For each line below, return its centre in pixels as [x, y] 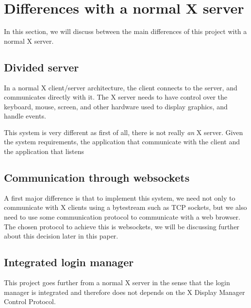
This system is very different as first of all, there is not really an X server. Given [124, 132]
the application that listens [44, 151]
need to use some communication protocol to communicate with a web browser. [122, 217]
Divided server [42, 67]
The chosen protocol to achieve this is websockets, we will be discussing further [122, 226]
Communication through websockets [97, 178]
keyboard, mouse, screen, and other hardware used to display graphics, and [116, 106]
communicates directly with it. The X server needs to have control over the [116, 97]
